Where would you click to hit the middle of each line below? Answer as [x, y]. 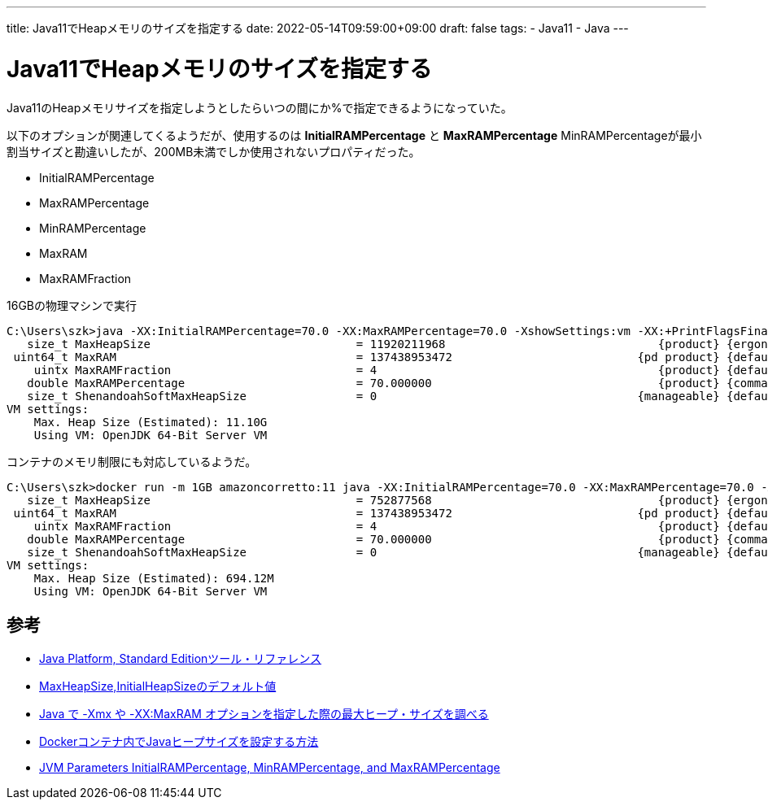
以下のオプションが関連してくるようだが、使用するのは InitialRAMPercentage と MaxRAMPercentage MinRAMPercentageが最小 [354, 135]
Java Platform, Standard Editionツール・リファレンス [181, 659]
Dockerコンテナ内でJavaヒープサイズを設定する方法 [179, 742]
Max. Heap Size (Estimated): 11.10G [151, 422]
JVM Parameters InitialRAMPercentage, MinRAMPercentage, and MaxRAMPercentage [270, 768]
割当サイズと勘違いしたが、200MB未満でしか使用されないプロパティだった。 [214, 151]
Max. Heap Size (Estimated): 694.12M [154, 578]
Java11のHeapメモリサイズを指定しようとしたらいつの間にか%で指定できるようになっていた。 [260, 107]
